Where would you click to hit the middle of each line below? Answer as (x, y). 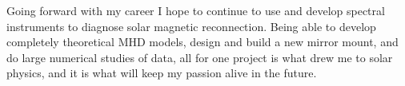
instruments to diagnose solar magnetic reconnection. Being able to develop (191, 26)
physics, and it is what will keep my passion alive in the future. (162, 73)
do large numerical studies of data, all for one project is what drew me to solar (200, 57)
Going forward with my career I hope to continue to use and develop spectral (196, 10)
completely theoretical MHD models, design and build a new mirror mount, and (202, 42)
